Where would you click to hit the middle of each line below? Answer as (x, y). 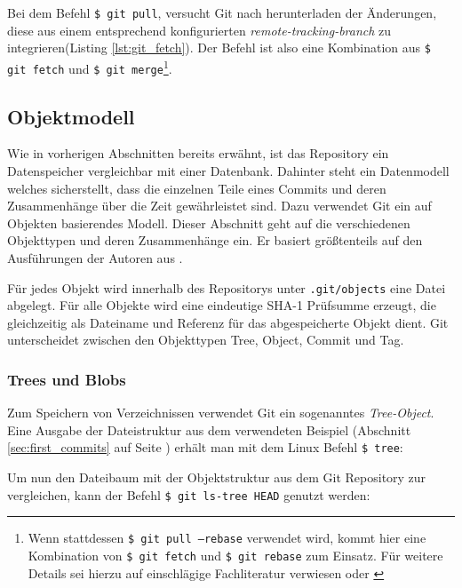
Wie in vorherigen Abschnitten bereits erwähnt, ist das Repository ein (198, 153)
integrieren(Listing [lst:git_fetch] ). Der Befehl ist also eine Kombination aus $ (219, 48)
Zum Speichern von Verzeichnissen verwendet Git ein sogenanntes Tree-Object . (221, 413)
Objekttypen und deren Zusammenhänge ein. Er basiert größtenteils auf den (215, 240)
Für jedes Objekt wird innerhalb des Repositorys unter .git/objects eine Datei (227, 287)
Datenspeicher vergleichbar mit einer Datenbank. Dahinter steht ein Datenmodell (228, 171)
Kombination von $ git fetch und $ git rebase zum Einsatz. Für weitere (235, 555)
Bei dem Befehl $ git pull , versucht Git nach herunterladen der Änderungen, (222, 12)
